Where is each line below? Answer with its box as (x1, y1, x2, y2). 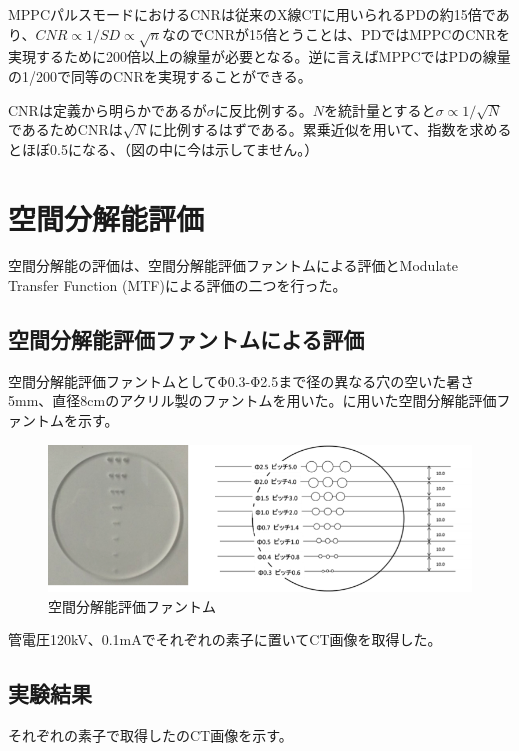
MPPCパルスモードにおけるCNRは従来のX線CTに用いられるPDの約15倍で (8, 4, 496, 24)
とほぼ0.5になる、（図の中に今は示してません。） (8, 138, 319, 159)
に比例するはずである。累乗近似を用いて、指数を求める (148, 119, 512, 140)
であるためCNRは (8, 119, 123, 140)
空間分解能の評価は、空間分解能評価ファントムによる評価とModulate (8, 255, 458, 276)
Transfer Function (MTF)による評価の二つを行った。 (8, 275, 347, 296)
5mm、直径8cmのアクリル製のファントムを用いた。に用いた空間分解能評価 (8, 390, 497, 411)
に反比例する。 (214, 99, 313, 120)
